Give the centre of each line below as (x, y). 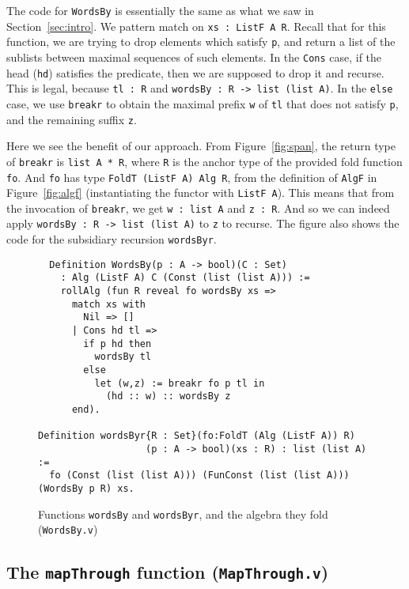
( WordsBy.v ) (68, 529)
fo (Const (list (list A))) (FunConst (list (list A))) (199, 476)
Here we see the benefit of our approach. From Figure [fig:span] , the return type (201, 146)
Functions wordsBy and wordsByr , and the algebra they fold (183, 513)
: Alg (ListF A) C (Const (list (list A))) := (185, 278)
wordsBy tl (123, 357)
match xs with (109, 304)
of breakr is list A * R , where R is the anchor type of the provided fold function (204, 161)
